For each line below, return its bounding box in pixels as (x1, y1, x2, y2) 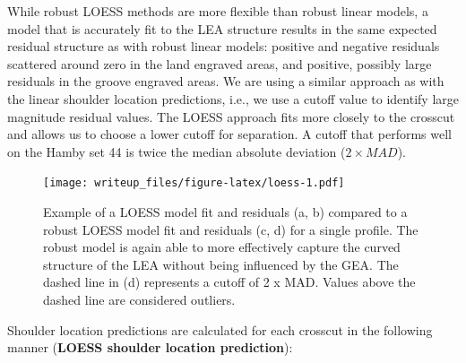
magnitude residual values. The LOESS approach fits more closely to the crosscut (7, 107, 455, 125)
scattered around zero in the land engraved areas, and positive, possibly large (7, 54, 432, 73)
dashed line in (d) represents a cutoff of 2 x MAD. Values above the (43, 272, 416, 291)
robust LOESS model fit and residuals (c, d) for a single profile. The (43, 220, 419, 238)
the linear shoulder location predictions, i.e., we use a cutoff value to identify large (7, 89, 459, 108)
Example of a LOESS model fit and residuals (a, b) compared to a (43, 203, 408, 220)
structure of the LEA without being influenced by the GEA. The (43, 255, 399, 273)
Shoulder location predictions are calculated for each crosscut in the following (7, 320, 433, 339)
